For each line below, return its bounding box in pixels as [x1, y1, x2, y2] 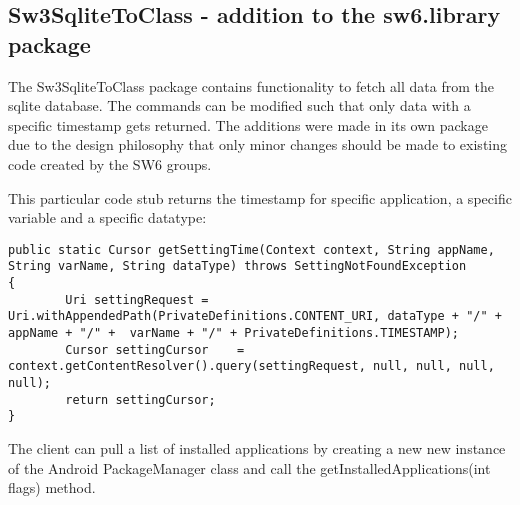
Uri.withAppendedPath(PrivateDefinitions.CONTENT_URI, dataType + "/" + [8, 309, 502, 324]
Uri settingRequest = [65, 292, 209, 307]
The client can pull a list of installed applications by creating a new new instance [8, 437, 506, 458]
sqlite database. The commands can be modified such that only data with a [8, 95, 471, 116]
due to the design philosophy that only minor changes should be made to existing [8, 134, 507, 155]
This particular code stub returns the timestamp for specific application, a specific [8, 187, 512, 208]
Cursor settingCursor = [65, 342, 245, 357]
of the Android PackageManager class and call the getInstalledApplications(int [8, 457, 491, 478]
